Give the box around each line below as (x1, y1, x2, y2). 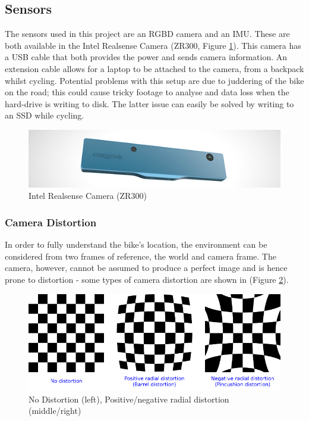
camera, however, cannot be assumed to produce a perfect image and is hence (5, 261, 288, 274)
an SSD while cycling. (5, 109, 84, 121)
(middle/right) (29, 404, 81, 417)
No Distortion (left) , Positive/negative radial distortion (29, 392, 229, 405)
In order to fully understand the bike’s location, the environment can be (5, 238, 267, 251)
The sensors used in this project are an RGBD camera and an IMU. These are (5, 27, 290, 40)
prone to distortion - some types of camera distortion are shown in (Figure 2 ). (5, 273, 289, 285)
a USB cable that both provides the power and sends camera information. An (5, 51, 288, 63)
